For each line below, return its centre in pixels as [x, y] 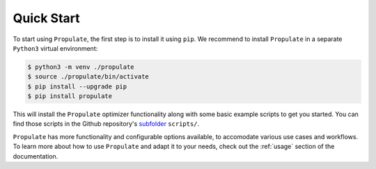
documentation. [36, 156]
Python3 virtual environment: [55, 48]
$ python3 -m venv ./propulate [81, 67]
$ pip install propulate [70, 96]
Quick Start [46, 18]
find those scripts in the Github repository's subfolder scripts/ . [106, 124]
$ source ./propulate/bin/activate [88, 77]
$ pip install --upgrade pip [77, 86]
